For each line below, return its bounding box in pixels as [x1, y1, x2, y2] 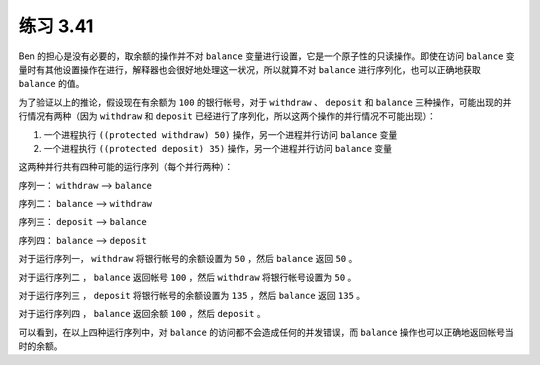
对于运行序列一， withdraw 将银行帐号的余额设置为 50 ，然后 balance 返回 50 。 [18, 253, 358, 265]
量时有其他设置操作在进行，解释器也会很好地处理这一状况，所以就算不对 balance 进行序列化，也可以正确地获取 [18, 63, 481, 75]
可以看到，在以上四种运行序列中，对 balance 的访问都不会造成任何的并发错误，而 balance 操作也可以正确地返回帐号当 [18, 326, 514, 338]
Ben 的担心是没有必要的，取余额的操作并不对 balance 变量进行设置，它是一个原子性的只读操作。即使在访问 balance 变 [18, 50, 515, 62]
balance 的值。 [18, 78, 85, 90]
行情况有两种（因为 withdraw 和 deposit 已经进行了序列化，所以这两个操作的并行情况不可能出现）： [18, 110, 437, 122]
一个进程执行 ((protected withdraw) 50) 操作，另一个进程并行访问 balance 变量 [43, 128, 398, 140]
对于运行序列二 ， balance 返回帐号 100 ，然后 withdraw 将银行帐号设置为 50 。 [18, 271, 357, 283]
